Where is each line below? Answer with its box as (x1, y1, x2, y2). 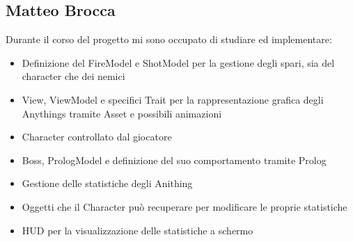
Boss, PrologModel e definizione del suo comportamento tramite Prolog (22, 152, 327, 167)
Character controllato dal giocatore (22, 129, 172, 144)
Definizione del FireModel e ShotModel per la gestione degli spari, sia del (22, 55, 335, 70)
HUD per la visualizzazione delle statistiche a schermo (22, 223, 253, 237)
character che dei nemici (22, 69, 125, 83)
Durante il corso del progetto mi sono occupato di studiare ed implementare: (6, 32, 332, 47)
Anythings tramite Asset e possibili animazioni (22, 106, 222, 120)
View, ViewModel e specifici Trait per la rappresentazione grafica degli (22, 92, 324, 106)
